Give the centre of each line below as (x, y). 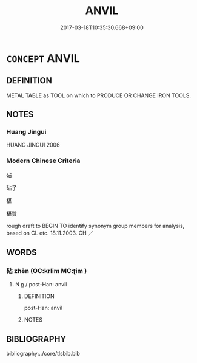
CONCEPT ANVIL (43, 58)
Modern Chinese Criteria (43, 161)
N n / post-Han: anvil (41, 285)
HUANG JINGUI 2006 (33, 145)
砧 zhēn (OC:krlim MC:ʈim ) (47, 271)
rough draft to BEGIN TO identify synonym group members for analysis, (95, 226)
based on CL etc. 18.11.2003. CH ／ (50, 233)
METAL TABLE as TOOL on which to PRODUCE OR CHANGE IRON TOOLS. (99, 95)
